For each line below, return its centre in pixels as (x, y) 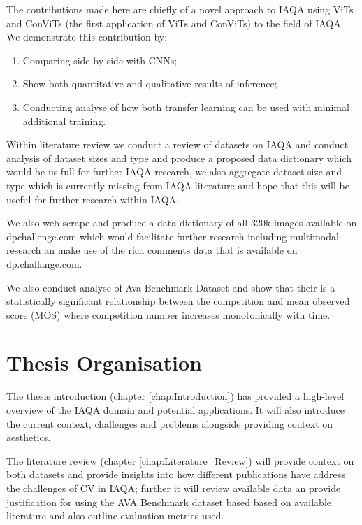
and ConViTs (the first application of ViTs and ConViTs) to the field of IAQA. (175, 23)
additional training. (64, 121)
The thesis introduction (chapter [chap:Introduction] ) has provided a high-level (175, 396)
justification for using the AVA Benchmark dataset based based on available (169, 502)
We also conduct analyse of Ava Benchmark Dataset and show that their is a (171, 287)
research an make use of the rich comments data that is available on (152, 250)
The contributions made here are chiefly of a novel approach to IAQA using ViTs (180, 9)
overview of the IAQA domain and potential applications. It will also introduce (176, 410)
